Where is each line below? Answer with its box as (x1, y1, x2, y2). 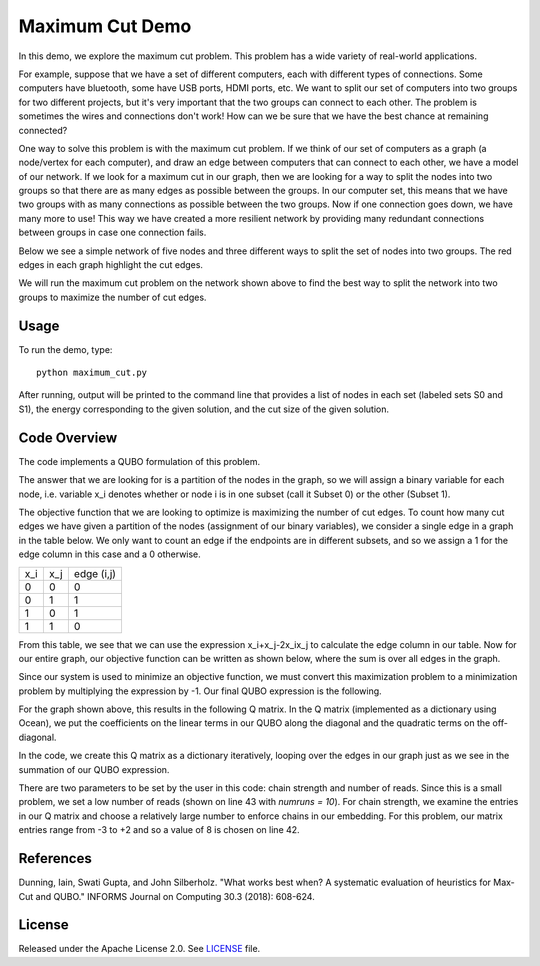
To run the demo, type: (18, 343, 113, 355)
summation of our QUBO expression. (18, 763, 170, 775)
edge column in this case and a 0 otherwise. (18, 548, 202, 560)
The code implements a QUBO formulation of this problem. (18, 455, 260, 467)
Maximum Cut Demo (18, 15, 192, 37)
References (18, 850, 92, 867)
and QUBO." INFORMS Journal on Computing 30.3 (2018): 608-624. (35, 890, 315, 902)
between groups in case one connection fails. (18, 226, 207, 239)
